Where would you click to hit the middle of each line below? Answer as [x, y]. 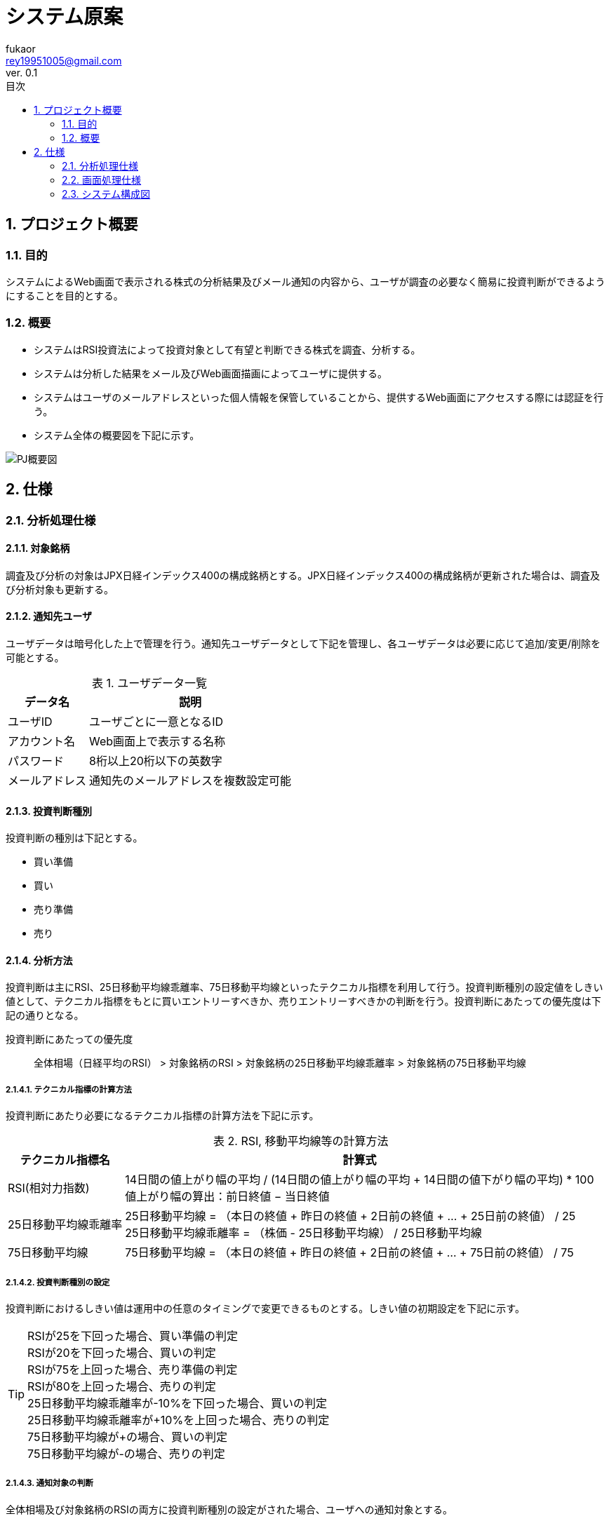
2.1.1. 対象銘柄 [38, 548]
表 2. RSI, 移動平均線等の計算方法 [301, 1141]
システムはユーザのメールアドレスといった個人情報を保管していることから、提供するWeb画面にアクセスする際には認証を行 [319, 397]
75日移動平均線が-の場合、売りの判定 [126, 1454]
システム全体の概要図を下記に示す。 [117, 435]
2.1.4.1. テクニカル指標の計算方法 [69, 1089]
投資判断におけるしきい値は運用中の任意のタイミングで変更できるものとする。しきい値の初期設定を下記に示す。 [265, 1308]
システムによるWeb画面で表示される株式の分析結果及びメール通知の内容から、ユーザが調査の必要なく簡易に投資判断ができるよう [306, 281]
